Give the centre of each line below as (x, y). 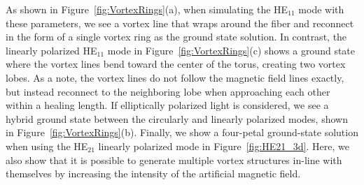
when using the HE (47, 146)
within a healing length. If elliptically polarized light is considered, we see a (167, 105)
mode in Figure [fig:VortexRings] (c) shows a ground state (231, 50)
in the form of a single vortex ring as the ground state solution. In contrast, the (176, 37)
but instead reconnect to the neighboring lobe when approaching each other (168, 91)
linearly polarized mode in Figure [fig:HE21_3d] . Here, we (224, 146)
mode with (321, 9)
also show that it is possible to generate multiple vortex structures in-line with (174, 160)
